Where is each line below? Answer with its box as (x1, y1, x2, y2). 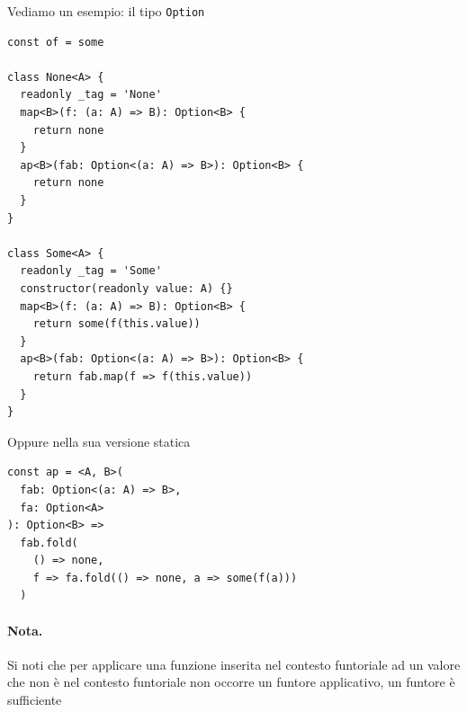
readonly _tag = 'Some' (20, 264, 162, 278)
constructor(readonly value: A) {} (20, 281, 233, 295)
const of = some (7, 35, 104, 49)
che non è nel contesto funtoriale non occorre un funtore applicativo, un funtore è (7, 672, 455, 691)
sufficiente (7, 690, 62, 709)
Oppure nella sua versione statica (7, 432, 191, 450)
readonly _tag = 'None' (20, 88, 162, 102)
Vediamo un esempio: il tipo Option (7, 2, 205, 20)
